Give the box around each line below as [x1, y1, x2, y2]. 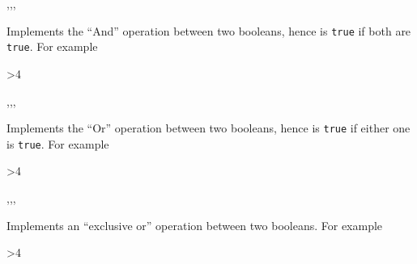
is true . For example [6, 135, 109, 152]
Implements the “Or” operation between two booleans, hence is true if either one [6, 119, 411, 136]
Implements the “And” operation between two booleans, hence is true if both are [6, 22, 411, 39]
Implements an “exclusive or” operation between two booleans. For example [6, 216, 383, 233]
